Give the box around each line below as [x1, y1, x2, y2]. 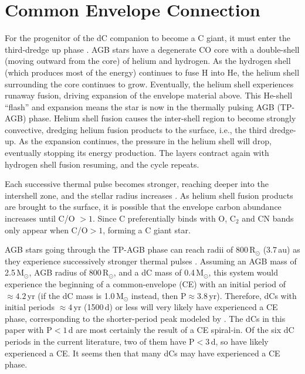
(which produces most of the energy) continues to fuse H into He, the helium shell [5, 66, 300, 78]
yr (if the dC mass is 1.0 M [27, 289, 124, 301]
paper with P [5, 324, 52, 336]
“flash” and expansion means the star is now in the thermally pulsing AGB [5, 100, 274, 113]
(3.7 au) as [263, 243, 300, 256]
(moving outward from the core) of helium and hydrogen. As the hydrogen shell [5, 55, 291, 67]
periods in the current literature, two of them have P [5, 335, 195, 347]
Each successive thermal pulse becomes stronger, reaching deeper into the [5, 178, 269, 190]
